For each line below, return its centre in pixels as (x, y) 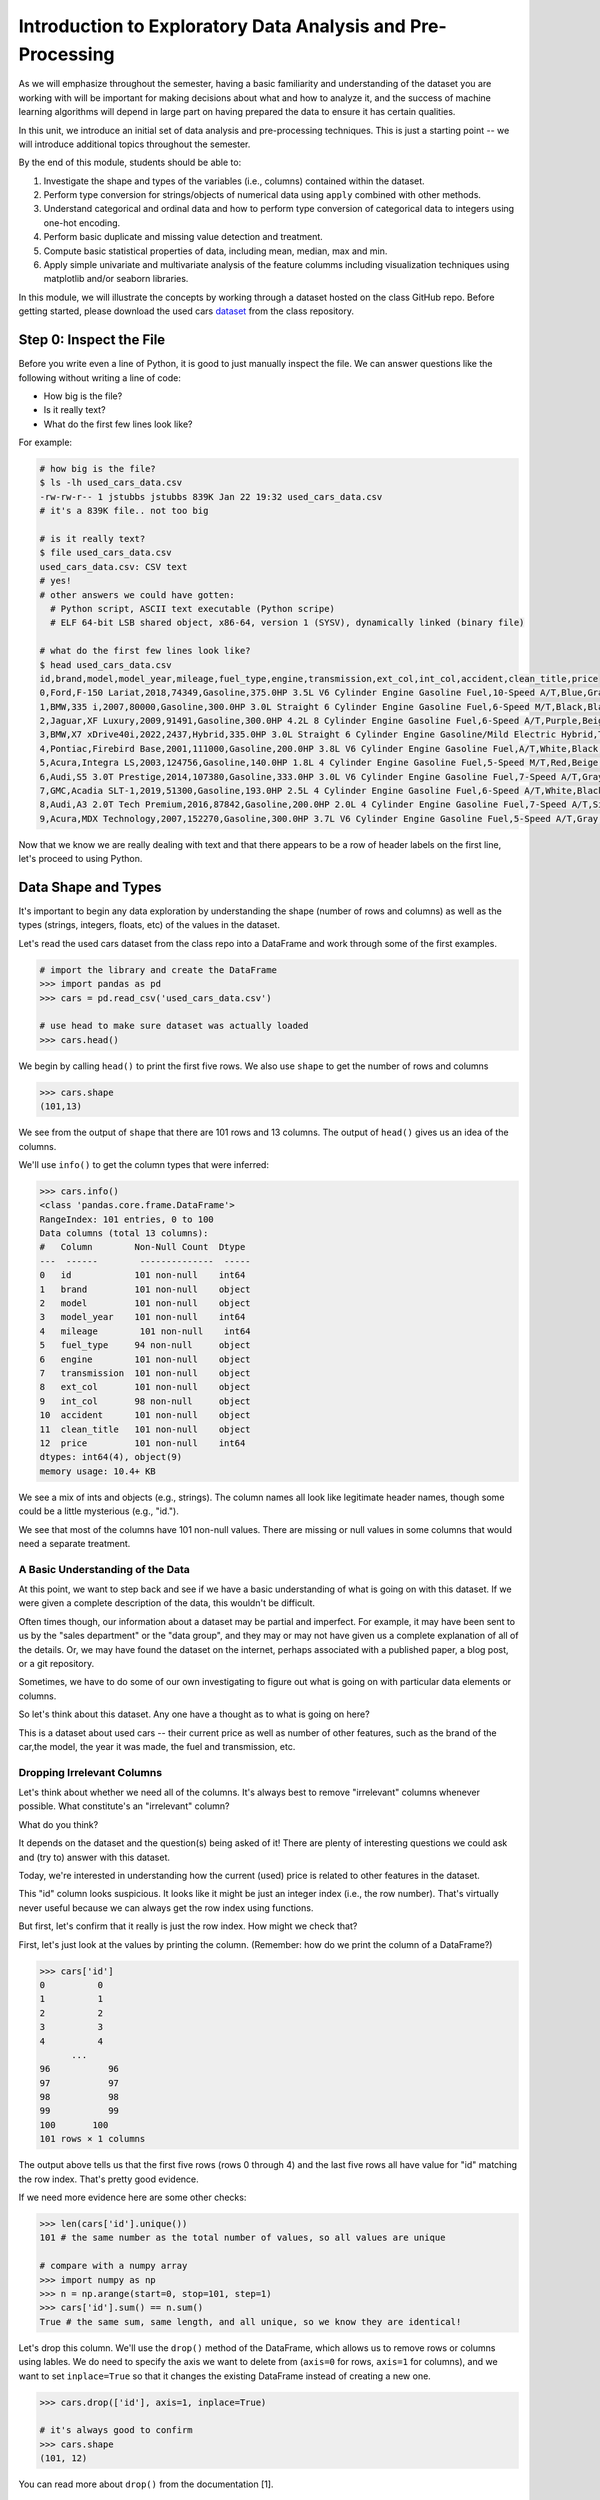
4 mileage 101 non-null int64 (145, 1331)
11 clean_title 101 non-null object (145, 1429)
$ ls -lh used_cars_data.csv (111, 483)
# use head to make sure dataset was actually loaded (174, 1026)
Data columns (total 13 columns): (124, 1233)
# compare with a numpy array (113, 2266)
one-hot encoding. (82, 222)
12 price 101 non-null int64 (142, 1443)
